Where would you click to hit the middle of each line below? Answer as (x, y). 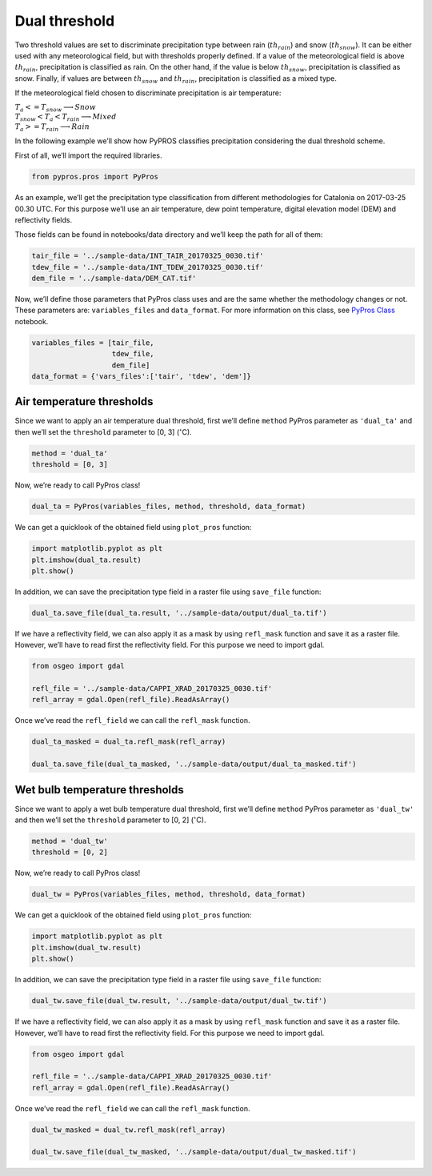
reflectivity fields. (43, 219)
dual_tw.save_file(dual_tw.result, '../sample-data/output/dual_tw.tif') (179, 1001)
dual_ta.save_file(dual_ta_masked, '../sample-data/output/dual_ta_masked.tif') (194, 764)
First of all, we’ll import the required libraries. (88, 155)
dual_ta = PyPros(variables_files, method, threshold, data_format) (169, 507)
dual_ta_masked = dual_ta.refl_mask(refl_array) (129, 742)
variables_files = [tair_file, (93, 343)
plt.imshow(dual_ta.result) (86, 560)
